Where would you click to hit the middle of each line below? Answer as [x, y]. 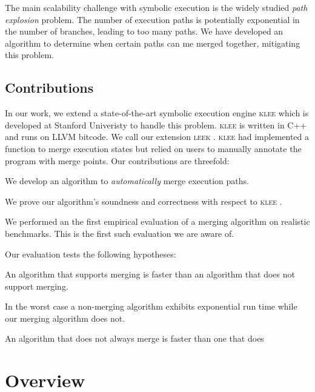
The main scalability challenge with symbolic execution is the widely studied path [156, 7]
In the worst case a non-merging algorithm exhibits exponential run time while [151, 306]
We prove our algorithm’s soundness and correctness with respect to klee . [144, 201]
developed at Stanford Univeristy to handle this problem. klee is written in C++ [156, 125]
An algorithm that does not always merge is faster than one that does [134, 338]
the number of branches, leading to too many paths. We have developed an [144, 31]
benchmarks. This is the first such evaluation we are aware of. [120, 233]
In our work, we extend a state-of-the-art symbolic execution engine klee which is [157, 113]
